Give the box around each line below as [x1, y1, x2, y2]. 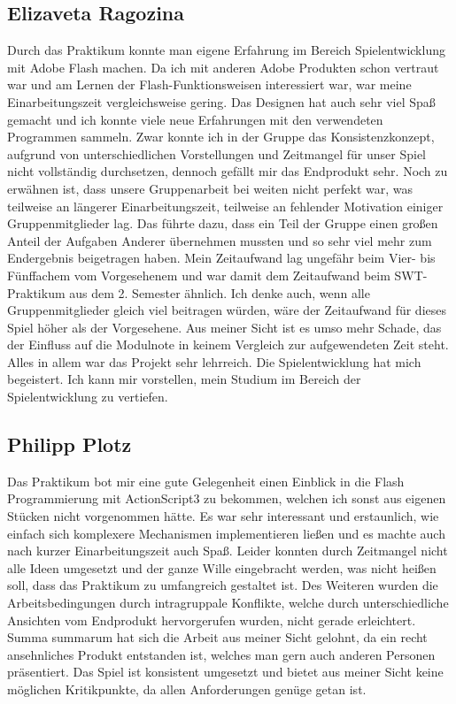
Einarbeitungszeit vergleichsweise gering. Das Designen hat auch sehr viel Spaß [7, 92, 436, 111]
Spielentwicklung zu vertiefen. [7, 387, 168, 406]
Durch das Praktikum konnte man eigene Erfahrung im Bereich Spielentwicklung [7, 41, 445, 59]
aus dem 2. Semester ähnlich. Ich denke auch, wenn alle [69, 283, 370, 302]
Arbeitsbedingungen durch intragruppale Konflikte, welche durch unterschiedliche [7, 593, 449, 612]
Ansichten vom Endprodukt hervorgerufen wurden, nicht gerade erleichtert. [7, 610, 416, 629]
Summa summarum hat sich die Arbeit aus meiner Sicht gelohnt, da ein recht [7, 628, 428, 647]
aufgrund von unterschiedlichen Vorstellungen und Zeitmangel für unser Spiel [7, 144, 427, 163]
